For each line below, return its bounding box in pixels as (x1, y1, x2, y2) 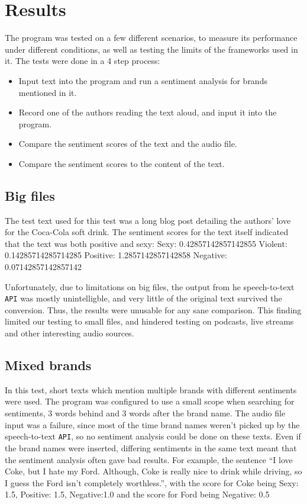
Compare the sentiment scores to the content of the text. (18, 157, 225, 169)
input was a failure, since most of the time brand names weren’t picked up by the (5, 418, 300, 431)
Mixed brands (5, 356, 92, 374)
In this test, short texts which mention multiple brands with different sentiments (5, 383, 297, 396)
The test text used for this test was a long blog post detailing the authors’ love (5, 214, 291, 226)
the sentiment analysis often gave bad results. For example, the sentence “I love (5, 453, 293, 466)
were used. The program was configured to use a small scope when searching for (5, 395, 295, 407)
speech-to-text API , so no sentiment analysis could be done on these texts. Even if (5, 430, 301, 442)
